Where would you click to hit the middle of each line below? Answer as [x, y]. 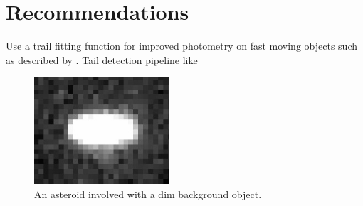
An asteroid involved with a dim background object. [148, 194]
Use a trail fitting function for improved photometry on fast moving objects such [181, 46]
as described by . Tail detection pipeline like [102, 59]
